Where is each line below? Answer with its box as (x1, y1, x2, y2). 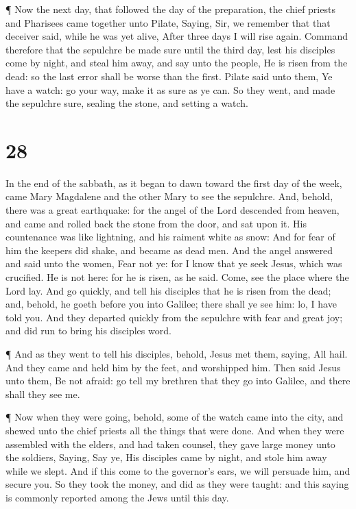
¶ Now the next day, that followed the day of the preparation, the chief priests (5, 2, 335, 16)
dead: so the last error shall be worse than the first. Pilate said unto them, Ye (5, 69, 333, 83)
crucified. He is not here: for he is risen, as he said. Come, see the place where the (5, 270, 349, 284)
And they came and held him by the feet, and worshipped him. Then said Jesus (5, 360, 341, 374)
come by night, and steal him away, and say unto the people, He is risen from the (5, 55, 348, 70)
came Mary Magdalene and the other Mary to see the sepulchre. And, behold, (5, 189, 333, 203)
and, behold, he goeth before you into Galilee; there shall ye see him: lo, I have (5, 297, 337, 311)
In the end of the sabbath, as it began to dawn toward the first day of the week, (5, 175, 342, 190)
